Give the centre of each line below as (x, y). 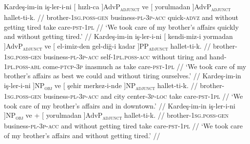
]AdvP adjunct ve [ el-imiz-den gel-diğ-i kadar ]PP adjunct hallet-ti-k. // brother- (121, 46)
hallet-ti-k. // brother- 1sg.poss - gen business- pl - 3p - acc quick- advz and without (121, 17)
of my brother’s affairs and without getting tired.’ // (82, 135)
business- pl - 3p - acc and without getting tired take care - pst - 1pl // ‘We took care (123, 126)
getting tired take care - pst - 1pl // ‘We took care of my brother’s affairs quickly (121, 27)
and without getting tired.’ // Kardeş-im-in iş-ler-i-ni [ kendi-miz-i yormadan (118, 36)
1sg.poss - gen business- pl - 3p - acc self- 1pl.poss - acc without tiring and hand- (115, 57)
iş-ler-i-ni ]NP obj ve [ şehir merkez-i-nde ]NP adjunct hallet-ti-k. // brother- (114, 86)
